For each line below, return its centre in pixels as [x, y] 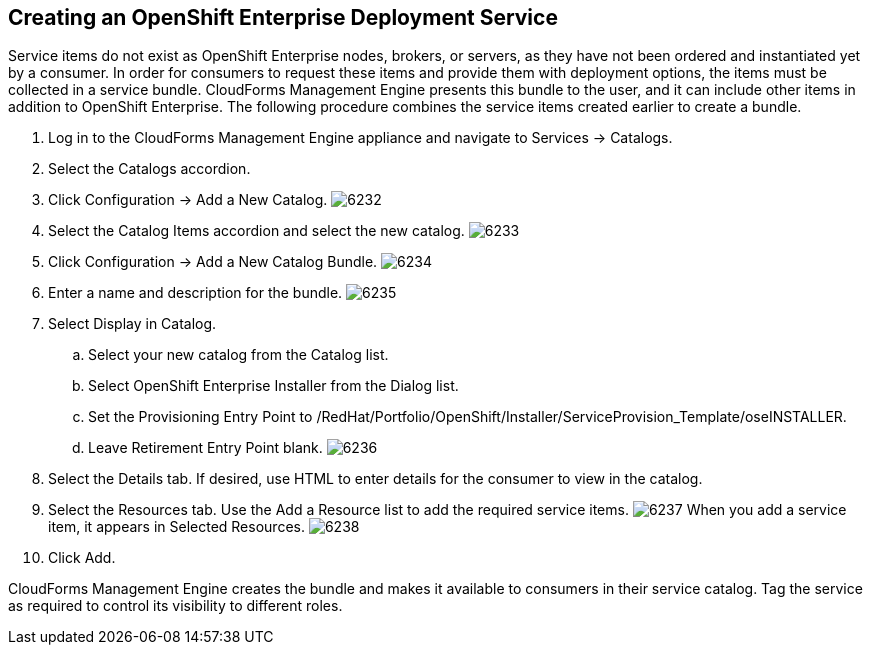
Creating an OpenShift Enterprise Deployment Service [283, 17]
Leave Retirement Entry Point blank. [205, 448]
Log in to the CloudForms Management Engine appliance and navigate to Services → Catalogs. [360, 138]
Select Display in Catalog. [132, 324]
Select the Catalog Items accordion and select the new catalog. [256, 231]
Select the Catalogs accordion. [149, 169]
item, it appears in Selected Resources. [176, 527]
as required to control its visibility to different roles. [175, 606]
